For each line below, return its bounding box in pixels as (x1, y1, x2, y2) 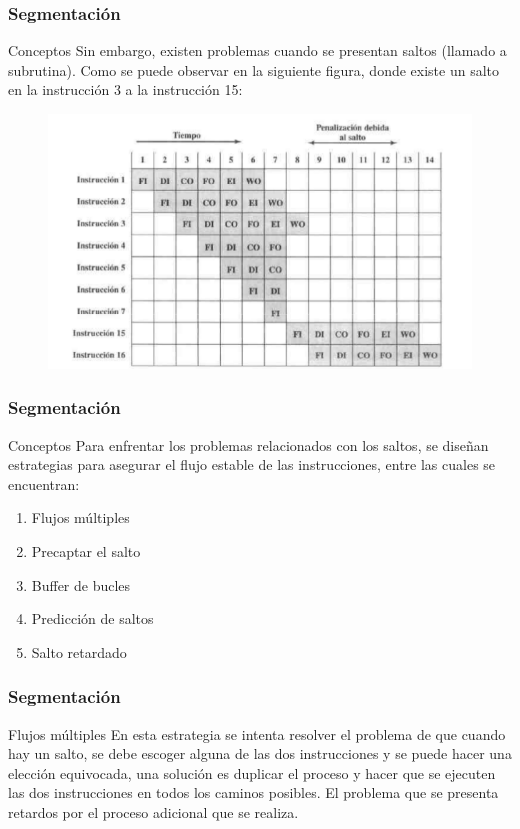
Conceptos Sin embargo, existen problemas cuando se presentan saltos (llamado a (8, 40, 507, 61)
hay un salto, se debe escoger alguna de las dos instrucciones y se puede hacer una (8, 743, 512, 764)
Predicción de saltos (31, 608, 154, 629)
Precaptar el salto (31, 541, 141, 562)
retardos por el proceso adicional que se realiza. (8, 801, 299, 822)
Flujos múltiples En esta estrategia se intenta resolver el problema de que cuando (8, 723, 506, 744)
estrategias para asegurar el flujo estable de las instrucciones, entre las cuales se (8, 454, 496, 475)
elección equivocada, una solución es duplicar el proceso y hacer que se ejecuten (8, 762, 496, 783)
